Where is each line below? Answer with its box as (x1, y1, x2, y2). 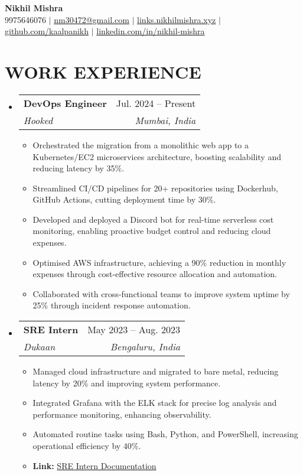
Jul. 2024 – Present (116, 96, 196, 110)
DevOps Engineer (23, 96, 107, 110)
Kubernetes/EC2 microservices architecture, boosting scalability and (32, 150, 281, 162)
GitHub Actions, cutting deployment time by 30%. (32, 193, 216, 206)
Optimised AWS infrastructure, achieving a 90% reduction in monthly (32, 256, 286, 268)
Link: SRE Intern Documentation (32, 459, 157, 471)
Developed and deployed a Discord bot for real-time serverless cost (32, 213, 274, 225)
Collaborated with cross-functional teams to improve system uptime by (32, 287, 290, 300)
